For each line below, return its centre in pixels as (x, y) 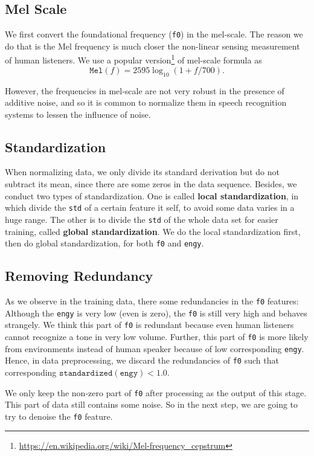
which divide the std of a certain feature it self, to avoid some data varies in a (150, 207)
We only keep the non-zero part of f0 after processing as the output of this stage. (156, 392)
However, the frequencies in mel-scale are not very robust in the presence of (145, 90)
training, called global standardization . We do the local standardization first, (153, 231)
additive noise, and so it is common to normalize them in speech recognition (146, 102)
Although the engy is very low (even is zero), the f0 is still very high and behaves (156, 313)
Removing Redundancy (79, 276)
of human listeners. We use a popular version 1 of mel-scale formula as (133, 59)
